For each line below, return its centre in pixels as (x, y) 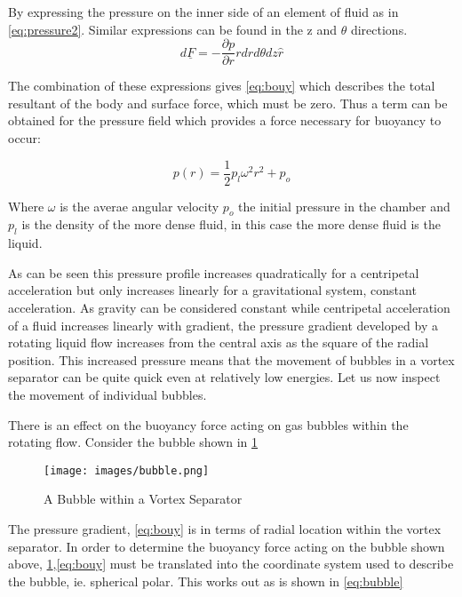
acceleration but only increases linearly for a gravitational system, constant (212, 290)
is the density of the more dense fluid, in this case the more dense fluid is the (231, 224)
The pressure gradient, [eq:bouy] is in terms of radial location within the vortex (225, 529)
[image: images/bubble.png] (127, 470)
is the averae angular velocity (139, 206)
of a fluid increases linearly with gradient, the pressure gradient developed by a (223, 325)
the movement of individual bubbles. (108, 395)
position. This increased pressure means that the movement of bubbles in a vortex (231, 359)
